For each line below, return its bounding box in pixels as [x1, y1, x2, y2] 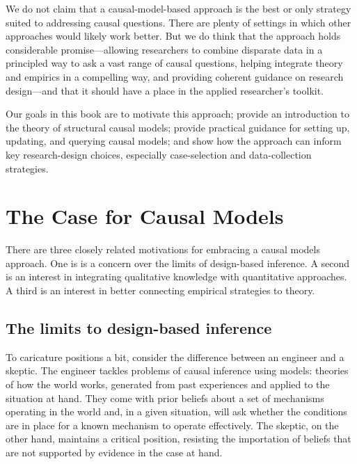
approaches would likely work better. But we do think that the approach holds [6, 29, 341, 43]
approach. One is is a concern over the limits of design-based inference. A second [6, 255, 350, 270]
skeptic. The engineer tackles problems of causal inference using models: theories [6, 363, 349, 378]
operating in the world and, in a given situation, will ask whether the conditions [6, 404, 347, 419]
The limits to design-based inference [6, 317, 272, 339]
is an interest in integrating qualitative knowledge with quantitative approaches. [6, 269, 347, 284]
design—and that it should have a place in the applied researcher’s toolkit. [6, 83, 324, 97]
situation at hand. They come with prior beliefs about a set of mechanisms [6, 390, 324, 405]
